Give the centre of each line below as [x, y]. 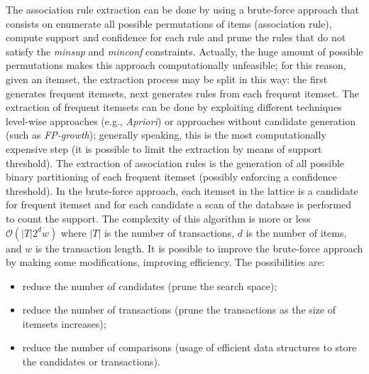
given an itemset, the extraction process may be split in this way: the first [167, 79]
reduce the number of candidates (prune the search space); [150, 285]
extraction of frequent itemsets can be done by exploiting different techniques [174, 107]
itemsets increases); [64, 323]
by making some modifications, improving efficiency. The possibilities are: [165, 262]
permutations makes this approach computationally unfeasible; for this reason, [176, 65]
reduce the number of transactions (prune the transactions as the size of [179, 310]
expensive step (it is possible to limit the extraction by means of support [164, 148]
